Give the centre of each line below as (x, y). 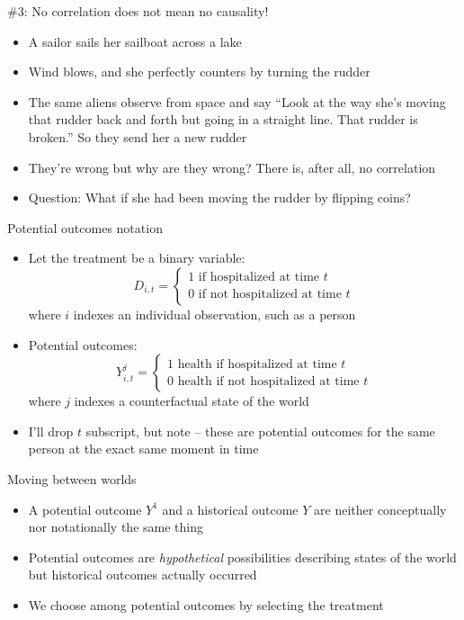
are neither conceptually (380, 509)
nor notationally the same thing (116, 527)
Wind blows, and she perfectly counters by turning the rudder (199, 72)
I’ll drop (51, 431)
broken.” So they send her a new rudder (138, 136)
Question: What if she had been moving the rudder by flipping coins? (219, 198)
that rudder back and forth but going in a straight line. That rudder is (223, 119)
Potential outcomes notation (85, 227)
